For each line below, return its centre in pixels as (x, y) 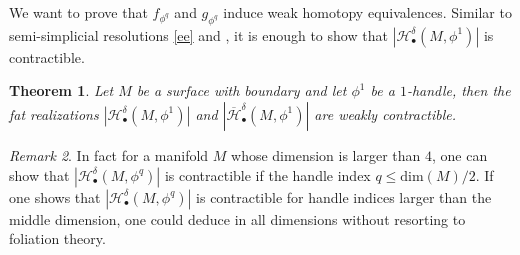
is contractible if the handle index (267, 174)
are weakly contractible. (385, 113)
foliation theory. (57, 238)
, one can (460, 154)
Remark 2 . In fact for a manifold (109, 154)
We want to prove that (78, 12)
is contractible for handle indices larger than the (344, 196)
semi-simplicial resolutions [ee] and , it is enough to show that (198, 34)
